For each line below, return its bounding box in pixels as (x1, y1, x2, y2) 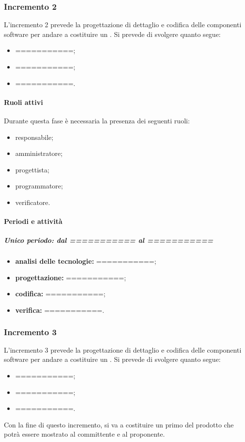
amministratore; (15, 148, 63, 158)
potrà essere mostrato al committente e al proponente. (4, 429, 165, 439)
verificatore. (15, 197, 50, 207)
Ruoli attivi (4, 97, 43, 107)
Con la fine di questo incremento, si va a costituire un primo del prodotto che (4, 419, 234, 429)
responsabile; (15, 132, 54, 142)
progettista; (15, 164, 49, 174)
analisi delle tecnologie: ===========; (15, 256, 156, 266)
